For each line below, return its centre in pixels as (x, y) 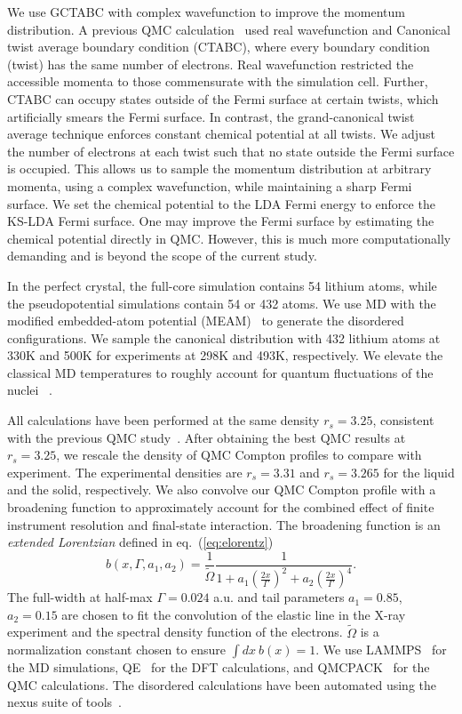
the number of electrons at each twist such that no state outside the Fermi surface (231, 151)
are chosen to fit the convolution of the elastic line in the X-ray (234, 614)
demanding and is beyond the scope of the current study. (162, 256)
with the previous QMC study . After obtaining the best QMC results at (207, 437)
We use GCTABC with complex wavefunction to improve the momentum (206, 12)
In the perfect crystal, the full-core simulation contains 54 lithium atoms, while (222, 285)
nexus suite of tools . (64, 702)
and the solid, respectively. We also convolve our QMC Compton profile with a (222, 489)
